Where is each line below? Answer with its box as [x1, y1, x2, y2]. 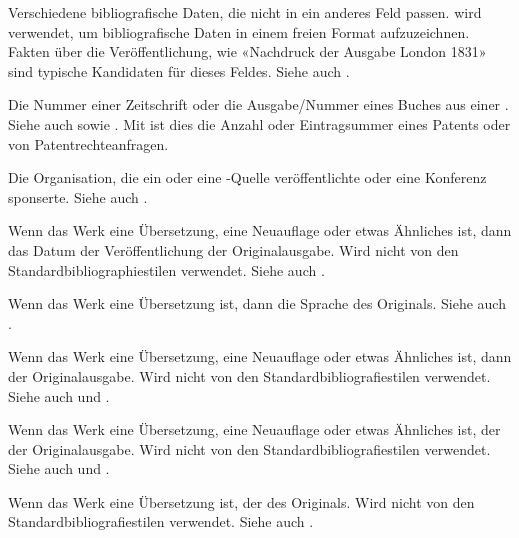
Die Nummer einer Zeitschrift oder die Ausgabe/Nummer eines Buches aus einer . [8, 94, 509, 115]
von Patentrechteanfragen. [8, 133, 169, 154]
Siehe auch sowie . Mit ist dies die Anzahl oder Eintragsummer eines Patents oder [8, 113, 511, 134]
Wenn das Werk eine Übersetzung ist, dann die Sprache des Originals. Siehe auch [8, 293, 506, 314]
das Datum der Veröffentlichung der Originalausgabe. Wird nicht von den [8, 239, 459, 260]
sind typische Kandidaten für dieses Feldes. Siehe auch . [8, 60, 350, 81]
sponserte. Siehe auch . [8, 186, 148, 207]
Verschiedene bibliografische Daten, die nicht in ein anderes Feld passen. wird [8, 2, 482, 22]
